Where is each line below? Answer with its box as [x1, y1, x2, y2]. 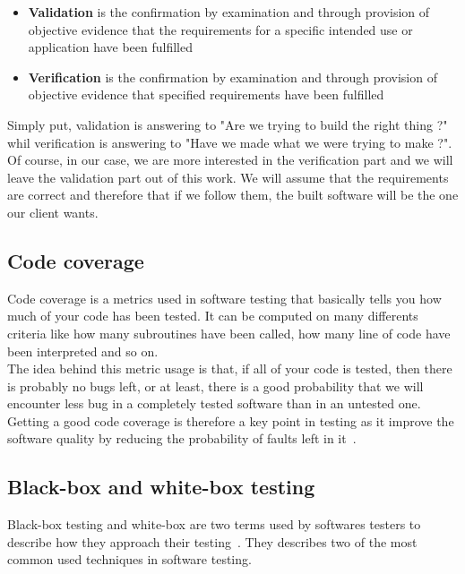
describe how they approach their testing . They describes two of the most [7, 532, 418, 551]
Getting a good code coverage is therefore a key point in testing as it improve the [7, 411, 454, 430]
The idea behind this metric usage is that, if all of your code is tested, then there [7, 359, 452, 378]
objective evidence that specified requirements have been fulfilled [28, 85, 384, 104]
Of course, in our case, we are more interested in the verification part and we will [7, 150, 453, 169]
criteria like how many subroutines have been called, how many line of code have [7, 323, 451, 342]
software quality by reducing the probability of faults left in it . [7, 429, 357, 448]
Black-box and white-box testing [7, 473, 315, 501]
